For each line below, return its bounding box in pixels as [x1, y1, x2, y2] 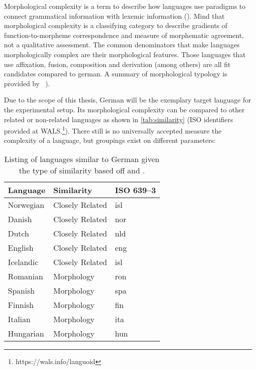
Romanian [8, 270, 43, 282]
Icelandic [8, 256, 38, 268]
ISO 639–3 [115, 184, 156, 196]
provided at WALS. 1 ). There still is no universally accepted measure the [4, 124, 222, 135]
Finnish [8, 299, 34, 310]
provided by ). [4, 78, 50, 88]
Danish [8, 213, 32, 225]
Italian [8, 313, 31, 325]
